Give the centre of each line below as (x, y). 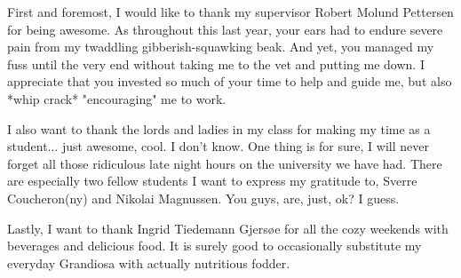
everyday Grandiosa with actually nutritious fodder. (149, 262)
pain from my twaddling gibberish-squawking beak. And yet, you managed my (221, 47)
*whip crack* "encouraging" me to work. (117, 98)
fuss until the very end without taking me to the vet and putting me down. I (216, 64)
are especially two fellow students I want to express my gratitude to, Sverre (212, 181)
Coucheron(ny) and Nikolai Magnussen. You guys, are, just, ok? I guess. (203, 198)
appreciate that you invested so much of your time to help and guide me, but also (230, 81)
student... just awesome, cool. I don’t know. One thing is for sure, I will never (218, 146)
